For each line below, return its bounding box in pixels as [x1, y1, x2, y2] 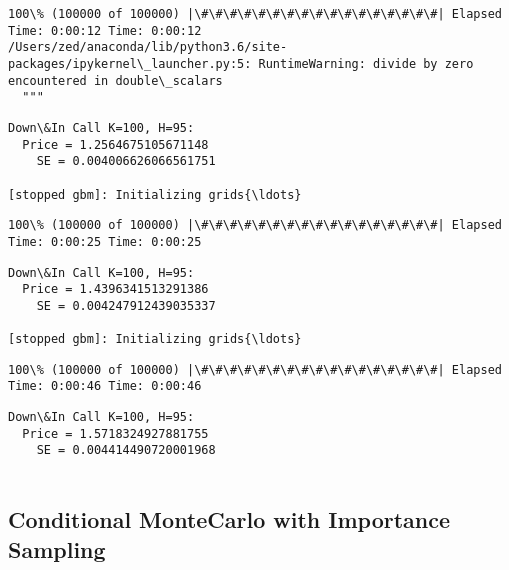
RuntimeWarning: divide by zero [258, 56, 474, 71]
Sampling [8, 533, 106, 564]
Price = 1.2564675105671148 [22, 137, 209, 152]
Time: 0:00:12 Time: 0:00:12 [8, 23, 202, 38]
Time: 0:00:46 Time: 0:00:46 [8, 379, 202, 394]
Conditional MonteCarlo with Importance [8, 504, 451, 535]
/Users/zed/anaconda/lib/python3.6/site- [8, 40, 288, 55]
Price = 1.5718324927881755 [22, 426, 209, 441]
